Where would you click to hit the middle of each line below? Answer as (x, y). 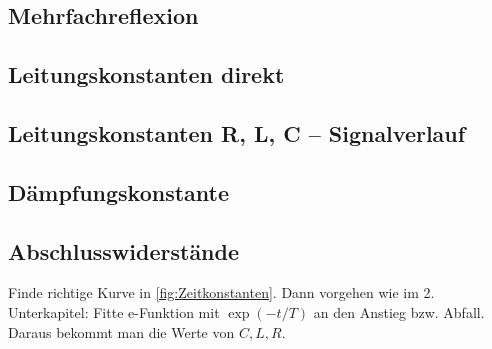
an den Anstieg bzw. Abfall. (399, 311)
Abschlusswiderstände (124, 250)
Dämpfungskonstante (119, 191)
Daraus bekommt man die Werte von (121, 331)
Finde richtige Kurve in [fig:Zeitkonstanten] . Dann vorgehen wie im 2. (221, 292)
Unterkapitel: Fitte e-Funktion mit (114, 311)
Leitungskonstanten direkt (146, 74)
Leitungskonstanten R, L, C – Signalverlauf (237, 132)
